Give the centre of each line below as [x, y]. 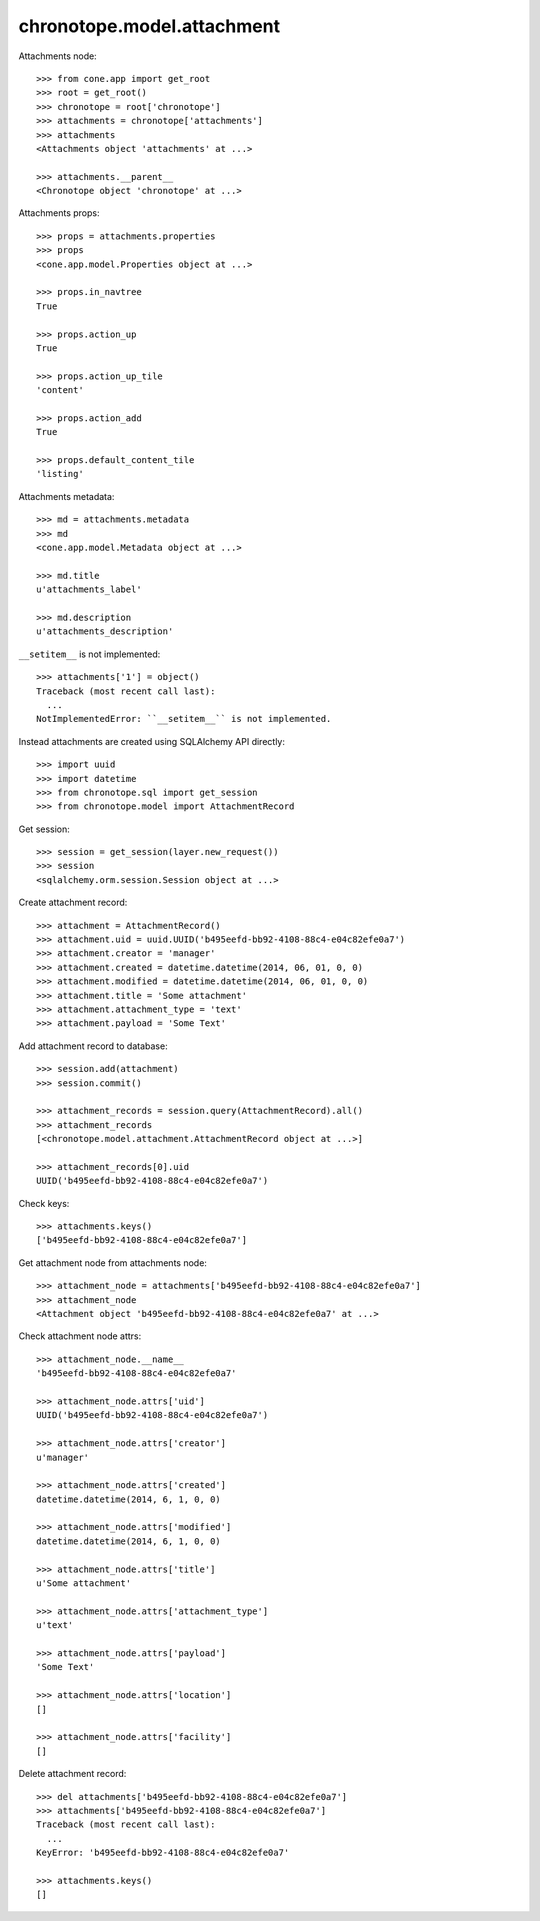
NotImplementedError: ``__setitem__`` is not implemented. [184, 719]
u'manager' [63, 1457]
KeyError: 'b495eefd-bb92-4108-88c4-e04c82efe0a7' [163, 1853]
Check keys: [44, 1203]
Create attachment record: [73, 902]
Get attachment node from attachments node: [112, 1262]
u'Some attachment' [84, 1583]
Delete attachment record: [72, 1774]
